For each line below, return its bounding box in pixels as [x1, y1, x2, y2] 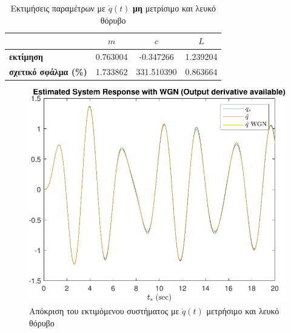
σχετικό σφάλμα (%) [9, 65, 87, 77]
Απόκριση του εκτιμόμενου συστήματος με [29, 305, 179, 317]
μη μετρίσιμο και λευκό [133, 2, 216, 14]
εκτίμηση [9, 50, 43, 63]
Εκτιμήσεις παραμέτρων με [10, 2, 105, 14]
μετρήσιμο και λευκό [206, 305, 279, 317]
